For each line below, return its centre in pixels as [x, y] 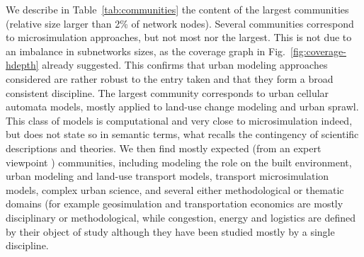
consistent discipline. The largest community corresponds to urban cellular [167, 92]
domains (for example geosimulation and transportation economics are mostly [175, 204]
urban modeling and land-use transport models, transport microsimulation [167, 176]
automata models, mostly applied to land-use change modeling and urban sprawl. [182, 107]
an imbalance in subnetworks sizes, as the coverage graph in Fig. [146, 51]
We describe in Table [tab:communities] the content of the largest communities [177, 9]
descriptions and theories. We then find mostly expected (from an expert [164, 148]
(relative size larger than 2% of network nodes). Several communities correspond [180, 23]
